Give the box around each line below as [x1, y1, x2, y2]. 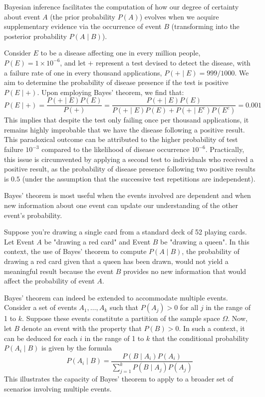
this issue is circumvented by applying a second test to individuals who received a [4, 153, 254, 164]
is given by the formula [41, 342, 112, 353]
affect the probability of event [4, 275, 95, 286]
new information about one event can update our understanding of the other [4, 200, 238, 210]
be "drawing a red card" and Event [44, 236, 151, 246]
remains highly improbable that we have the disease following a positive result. [4, 124, 245, 134]
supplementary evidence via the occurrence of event [4, 21, 162, 31]
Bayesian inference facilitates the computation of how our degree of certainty [4, 1, 239, 11]
